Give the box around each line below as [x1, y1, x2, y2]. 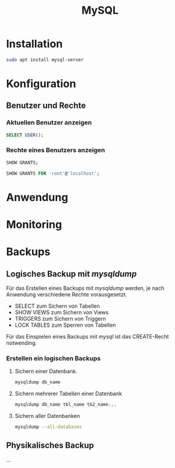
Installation [6, 37, 63, 51]
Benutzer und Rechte [6, 101, 86, 111]
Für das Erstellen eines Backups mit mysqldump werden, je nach [6, 284, 165, 292]
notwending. [6, 339, 37, 346]
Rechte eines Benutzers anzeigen [6, 146, 105, 154]
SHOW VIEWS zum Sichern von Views [14, 308, 109, 316]
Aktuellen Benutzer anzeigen [6, 119, 92, 127]
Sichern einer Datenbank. [14, 368, 77, 375]
